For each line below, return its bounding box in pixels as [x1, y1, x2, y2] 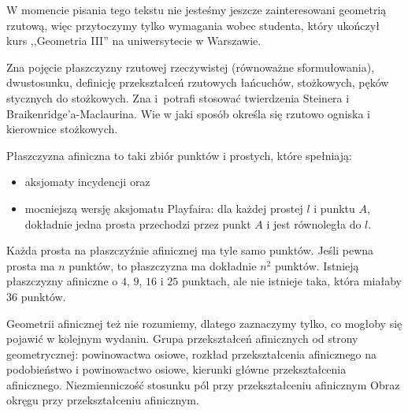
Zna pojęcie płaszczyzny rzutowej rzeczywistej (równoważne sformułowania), [6, 58, 375, 75]
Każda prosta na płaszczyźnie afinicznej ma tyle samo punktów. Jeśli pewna [6, 242, 374, 259]
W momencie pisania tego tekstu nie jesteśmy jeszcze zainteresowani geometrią [6, 2, 387, 17]
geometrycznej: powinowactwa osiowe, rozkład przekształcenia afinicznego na [6, 345, 377, 362]
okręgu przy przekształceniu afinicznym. [6, 392, 199, 408]
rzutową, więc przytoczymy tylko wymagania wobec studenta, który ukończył [6, 17, 380, 33]
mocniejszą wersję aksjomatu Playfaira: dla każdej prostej [24, 199, 303, 216]
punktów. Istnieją [274, 257, 359, 273]
